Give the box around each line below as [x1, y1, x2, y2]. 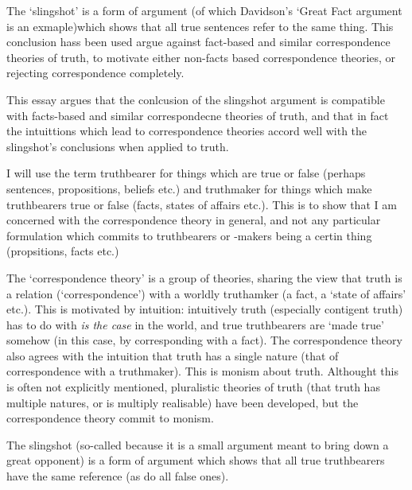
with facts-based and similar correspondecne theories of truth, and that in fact [6, 107, 389, 123]
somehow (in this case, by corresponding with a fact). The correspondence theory [6, 332, 402, 348]
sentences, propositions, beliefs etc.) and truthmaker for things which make [6, 180, 372, 196]
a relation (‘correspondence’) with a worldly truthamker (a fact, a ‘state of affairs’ [6, 285, 406, 301]
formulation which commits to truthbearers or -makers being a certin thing [6, 227, 372, 243]
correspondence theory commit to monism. [6, 410, 214, 426]
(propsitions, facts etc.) [6, 243, 119, 259]
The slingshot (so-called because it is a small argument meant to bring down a [6, 436, 389, 453]
